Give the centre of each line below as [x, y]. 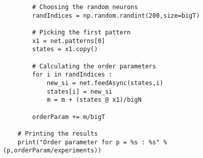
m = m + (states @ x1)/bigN [94, 100]
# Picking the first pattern [81, 32]
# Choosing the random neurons [85, 7]
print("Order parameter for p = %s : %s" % [92, 142]
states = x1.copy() [65, 49]
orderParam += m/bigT [69, 117]
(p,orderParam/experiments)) [52, 151]
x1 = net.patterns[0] [69, 41]
